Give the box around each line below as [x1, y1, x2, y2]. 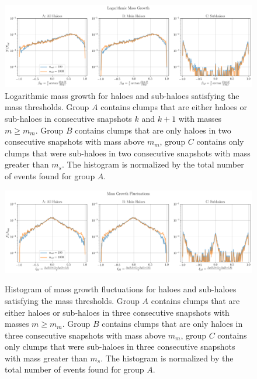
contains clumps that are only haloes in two [75, 124, 231, 136]
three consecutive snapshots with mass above [5, 329, 166, 341]
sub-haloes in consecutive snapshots [5, 112, 132, 124]
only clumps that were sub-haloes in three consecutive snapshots [5, 340, 235, 353]
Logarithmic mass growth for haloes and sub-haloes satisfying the [5, 89, 239, 101]
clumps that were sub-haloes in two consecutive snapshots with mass [5, 146, 251, 159]
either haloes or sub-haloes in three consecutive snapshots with [5, 306, 230, 318]
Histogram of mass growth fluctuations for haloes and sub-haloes [5, 283, 237, 295]
